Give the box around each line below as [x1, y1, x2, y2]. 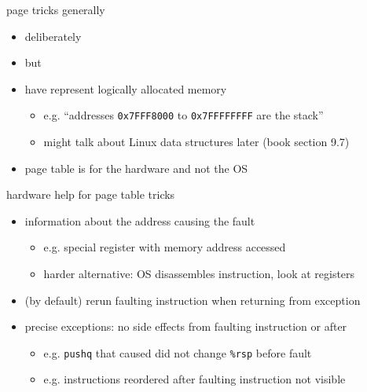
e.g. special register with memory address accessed [43, 239, 286, 255]
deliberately [24, 27, 82, 44]
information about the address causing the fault [24, 212, 255, 229]
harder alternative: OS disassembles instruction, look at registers [43, 266, 355, 281]
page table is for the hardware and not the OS [24, 159, 248, 176]
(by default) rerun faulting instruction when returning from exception [24, 291, 361, 308]
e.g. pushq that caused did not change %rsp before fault [43, 344, 312, 361]
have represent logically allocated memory [24, 80, 227, 97]
